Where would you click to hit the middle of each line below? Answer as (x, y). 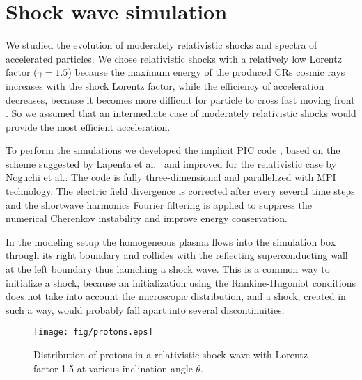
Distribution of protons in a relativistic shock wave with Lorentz (171, 355)
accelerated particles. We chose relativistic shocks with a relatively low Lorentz (174, 58)
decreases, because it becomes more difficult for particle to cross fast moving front (180, 99)
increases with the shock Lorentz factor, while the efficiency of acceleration (165, 85)
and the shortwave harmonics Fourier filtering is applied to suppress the (159, 204)
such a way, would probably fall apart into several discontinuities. (145, 309)
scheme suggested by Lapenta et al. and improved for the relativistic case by (171, 163)
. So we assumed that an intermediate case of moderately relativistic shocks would (181, 113)
